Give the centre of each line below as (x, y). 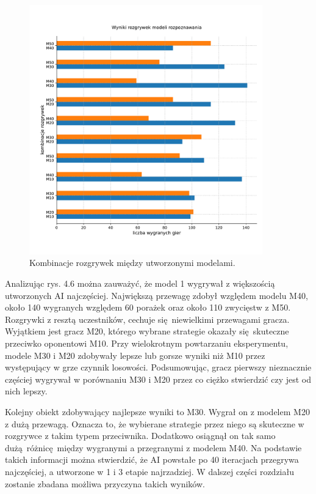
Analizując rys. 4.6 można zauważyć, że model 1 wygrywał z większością (140, 283)
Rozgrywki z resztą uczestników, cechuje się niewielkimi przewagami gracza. (147, 319)
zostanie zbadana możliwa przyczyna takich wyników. (105, 483)
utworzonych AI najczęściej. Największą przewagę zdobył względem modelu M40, (156, 295)
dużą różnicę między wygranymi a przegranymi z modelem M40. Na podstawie (153, 447)
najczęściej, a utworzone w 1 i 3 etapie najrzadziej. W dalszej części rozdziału (149, 471)
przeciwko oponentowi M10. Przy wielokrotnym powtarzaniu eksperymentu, (147, 343)
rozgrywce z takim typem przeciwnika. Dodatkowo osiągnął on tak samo (140, 436)
